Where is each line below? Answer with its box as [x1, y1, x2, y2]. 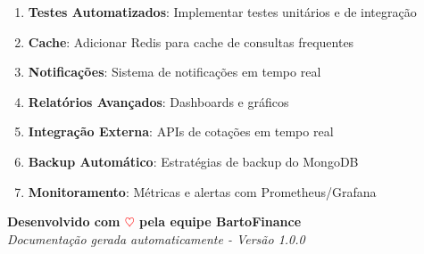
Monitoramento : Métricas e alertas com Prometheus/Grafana [28, 182, 377, 201]
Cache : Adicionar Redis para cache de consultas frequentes [28, 32, 354, 51]
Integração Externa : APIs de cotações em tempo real [28, 122, 334, 141]
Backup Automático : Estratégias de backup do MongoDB [28, 152, 359, 170]
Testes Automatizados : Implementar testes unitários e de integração [28, 3, 417, 20]
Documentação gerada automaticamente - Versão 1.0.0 [7, 229, 305, 248]
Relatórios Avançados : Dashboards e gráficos [28, 92, 289, 111]
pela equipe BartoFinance [139, 212, 302, 231]
